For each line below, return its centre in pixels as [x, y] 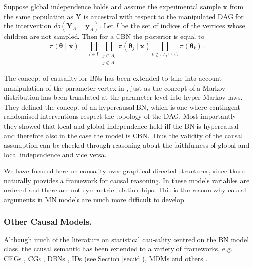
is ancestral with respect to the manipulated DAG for [164, 16]
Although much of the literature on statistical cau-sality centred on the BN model [126, 239]
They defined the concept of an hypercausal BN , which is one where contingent [122, 106]
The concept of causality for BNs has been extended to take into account [113, 78]
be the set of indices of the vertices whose [183, 26]
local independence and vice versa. [55, 154]
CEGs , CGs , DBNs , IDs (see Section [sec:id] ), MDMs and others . [106, 258]
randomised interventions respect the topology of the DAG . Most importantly [120, 116]
